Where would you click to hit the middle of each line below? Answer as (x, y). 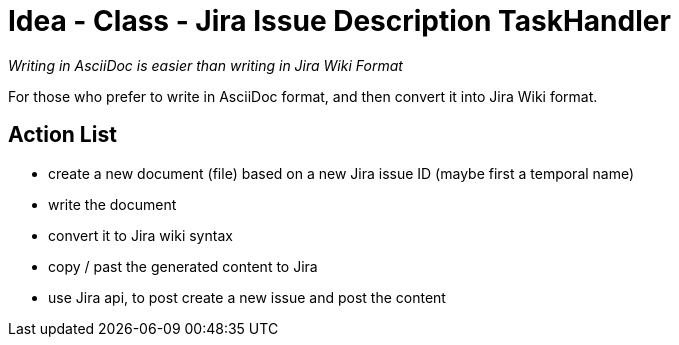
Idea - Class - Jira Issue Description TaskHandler (339, 21)
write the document (112, 204)
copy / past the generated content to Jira (183, 266)
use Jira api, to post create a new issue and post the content (247, 297)
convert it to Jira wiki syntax (140, 235)
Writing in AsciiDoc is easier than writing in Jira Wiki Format (205, 65)
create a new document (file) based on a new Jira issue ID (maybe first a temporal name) (341, 173)
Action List (62, 135)
